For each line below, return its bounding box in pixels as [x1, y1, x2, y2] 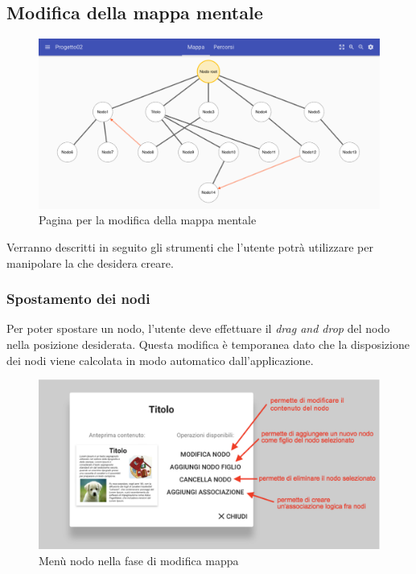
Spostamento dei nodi [6, 289, 150, 309]
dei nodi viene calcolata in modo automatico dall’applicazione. [6, 351, 314, 368]
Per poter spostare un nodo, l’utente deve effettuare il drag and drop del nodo [6, 320, 390, 337]
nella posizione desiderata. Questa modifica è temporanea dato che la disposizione [6, 335, 410, 352]
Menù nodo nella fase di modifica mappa [39, 551, 239, 568]
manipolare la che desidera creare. [6, 254, 174, 271]
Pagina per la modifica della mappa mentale [39, 211, 257, 228]
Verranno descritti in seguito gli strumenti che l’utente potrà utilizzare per [6, 238, 373, 255]
